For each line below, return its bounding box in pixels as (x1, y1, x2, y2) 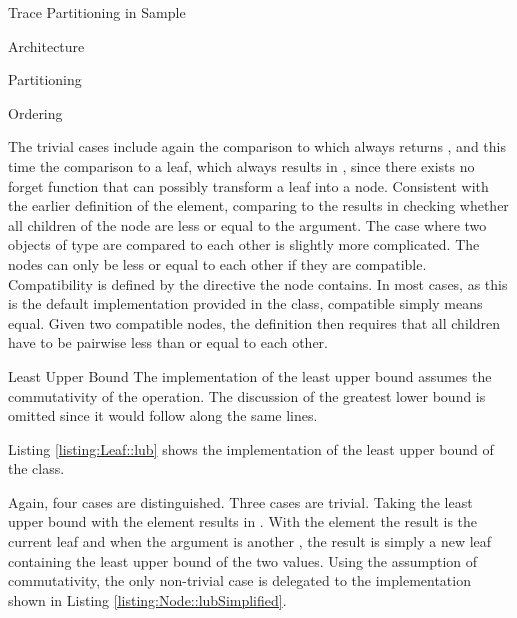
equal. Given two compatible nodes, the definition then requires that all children (8, 312, 500, 333)
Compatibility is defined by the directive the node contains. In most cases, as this (8, 273, 508, 294)
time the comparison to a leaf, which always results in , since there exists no (8, 155, 475, 176)
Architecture (8, 35, 85, 56)
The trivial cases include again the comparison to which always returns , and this (8, 136, 506, 157)
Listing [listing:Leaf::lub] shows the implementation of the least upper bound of (8, 438, 494, 459)
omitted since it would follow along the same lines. (8, 405, 318, 426)
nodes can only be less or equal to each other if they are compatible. (8, 253, 427, 274)
